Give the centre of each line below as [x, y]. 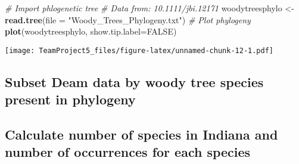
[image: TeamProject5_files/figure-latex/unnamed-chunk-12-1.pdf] [139, 50]
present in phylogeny [70, 99]
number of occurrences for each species [128, 152]
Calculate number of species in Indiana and [141, 134]
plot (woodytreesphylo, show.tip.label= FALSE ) [91, 31]
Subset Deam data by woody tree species [134, 81]
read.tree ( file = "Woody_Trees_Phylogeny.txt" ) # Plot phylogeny [128, 19]
